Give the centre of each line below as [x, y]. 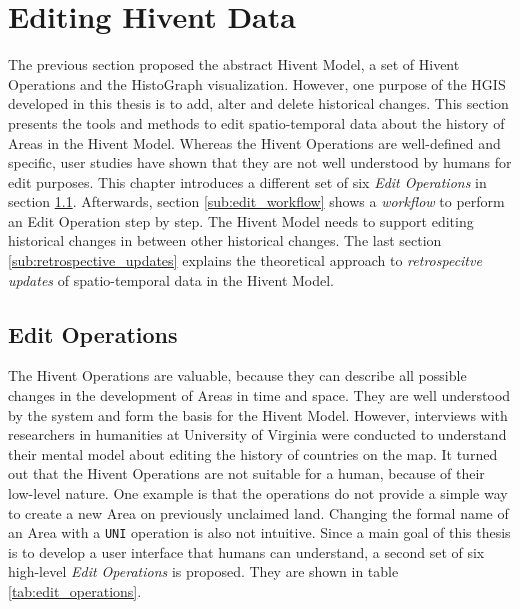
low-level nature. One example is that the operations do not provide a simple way [258, 493]
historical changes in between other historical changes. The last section [225, 240]
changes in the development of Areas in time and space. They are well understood [259, 395]
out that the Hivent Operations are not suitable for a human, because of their [246, 473]
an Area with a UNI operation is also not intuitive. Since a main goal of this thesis [259, 532]
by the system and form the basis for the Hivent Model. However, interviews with [258, 414]
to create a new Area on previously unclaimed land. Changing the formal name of [258, 512]
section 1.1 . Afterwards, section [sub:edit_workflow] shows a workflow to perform [256, 201]
